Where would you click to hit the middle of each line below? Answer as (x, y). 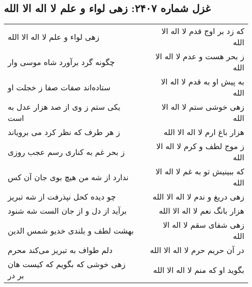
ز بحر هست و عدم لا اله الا (200, 56)
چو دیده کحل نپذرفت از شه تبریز (62, 197)
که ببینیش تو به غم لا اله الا (200, 171)
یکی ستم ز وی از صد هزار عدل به (64, 107)
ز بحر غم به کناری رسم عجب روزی (66, 152)
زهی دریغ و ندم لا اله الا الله (198, 197)
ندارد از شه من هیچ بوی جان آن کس (68, 177)
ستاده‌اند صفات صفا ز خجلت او (59, 87)
